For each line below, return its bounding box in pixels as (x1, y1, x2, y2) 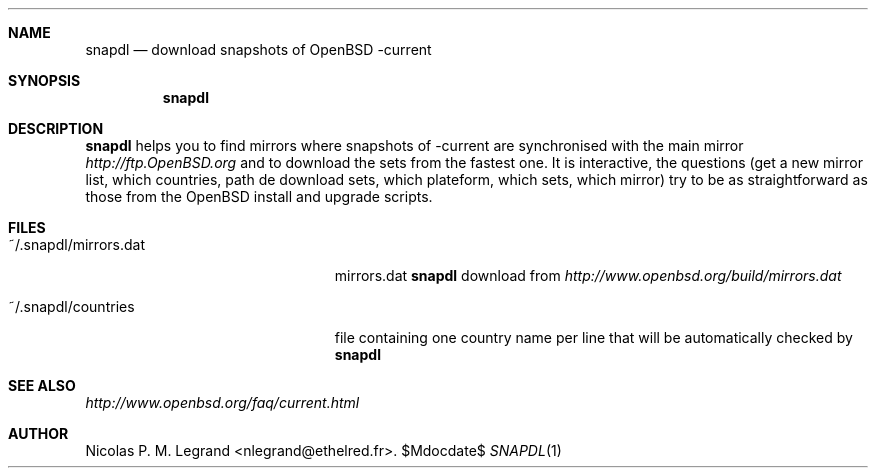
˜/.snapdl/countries (8, 298, 135, 315)
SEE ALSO (8, 377, 76, 394)
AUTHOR (8, 425, 69, 442)
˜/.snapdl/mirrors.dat (8, 236, 145, 253)
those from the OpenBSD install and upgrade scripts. (85, 188, 433, 205)
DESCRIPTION (8, 120, 104, 137)
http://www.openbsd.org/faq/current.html (85, 394, 360, 411)
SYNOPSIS (8, 72, 81, 89)
